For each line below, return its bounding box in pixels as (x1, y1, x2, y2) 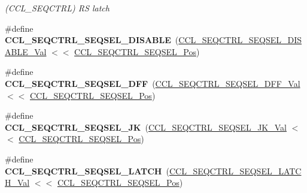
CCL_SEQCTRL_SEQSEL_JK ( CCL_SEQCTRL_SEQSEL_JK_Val (5, 120, 287, 133)
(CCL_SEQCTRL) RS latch (5, 2, 110, 14)
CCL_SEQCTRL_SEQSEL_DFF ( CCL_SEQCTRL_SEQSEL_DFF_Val (5, 77, 300, 89)
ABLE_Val (5, 45, 47, 58)
